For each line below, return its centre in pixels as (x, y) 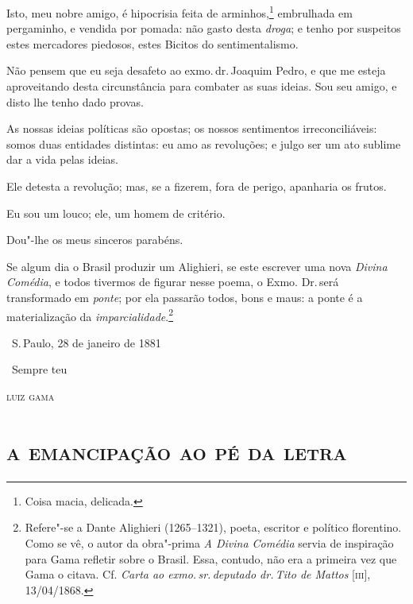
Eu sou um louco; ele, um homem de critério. (116, 213)
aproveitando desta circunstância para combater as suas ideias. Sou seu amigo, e (202, 86)
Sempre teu (39, 369)
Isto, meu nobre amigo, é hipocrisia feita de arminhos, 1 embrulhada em (179, 12)
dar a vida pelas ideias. (62, 159)
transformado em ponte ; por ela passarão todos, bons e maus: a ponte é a (185, 297)
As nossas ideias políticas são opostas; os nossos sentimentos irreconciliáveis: (192, 128)
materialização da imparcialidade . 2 (90, 315)
